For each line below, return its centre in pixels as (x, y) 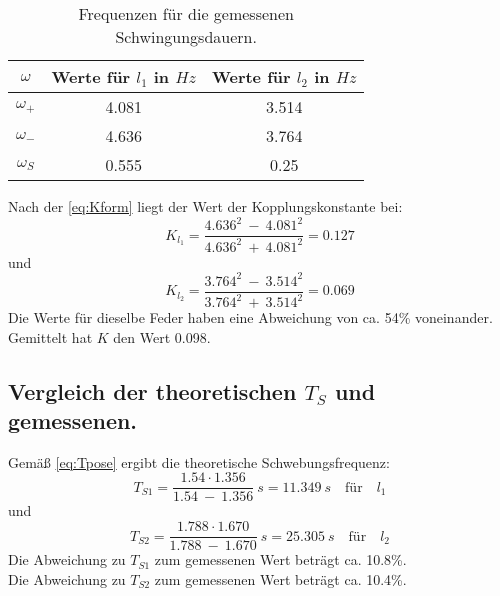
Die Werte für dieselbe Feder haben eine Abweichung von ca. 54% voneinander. (250, 317)
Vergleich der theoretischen (152, 390)
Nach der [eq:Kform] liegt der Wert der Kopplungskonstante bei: (205, 206)
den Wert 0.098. (162, 336)
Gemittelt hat (50, 336)
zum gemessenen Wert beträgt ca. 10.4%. (280, 578)
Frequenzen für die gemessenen (186, 13)
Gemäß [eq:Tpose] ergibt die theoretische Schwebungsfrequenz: (199, 461)
